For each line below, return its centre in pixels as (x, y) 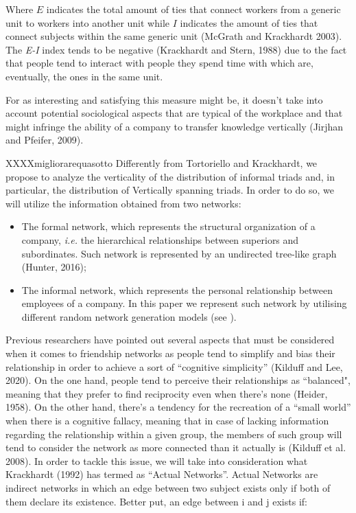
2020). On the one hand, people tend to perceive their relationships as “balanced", (178, 380)
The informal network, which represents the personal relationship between (177, 289)
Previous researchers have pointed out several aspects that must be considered (170, 340)
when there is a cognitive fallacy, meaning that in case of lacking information (167, 421)
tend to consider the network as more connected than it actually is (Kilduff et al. (176, 447)
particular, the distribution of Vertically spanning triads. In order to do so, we (170, 190)
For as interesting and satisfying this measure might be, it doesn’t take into (164, 99)
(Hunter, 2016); (54, 267)
